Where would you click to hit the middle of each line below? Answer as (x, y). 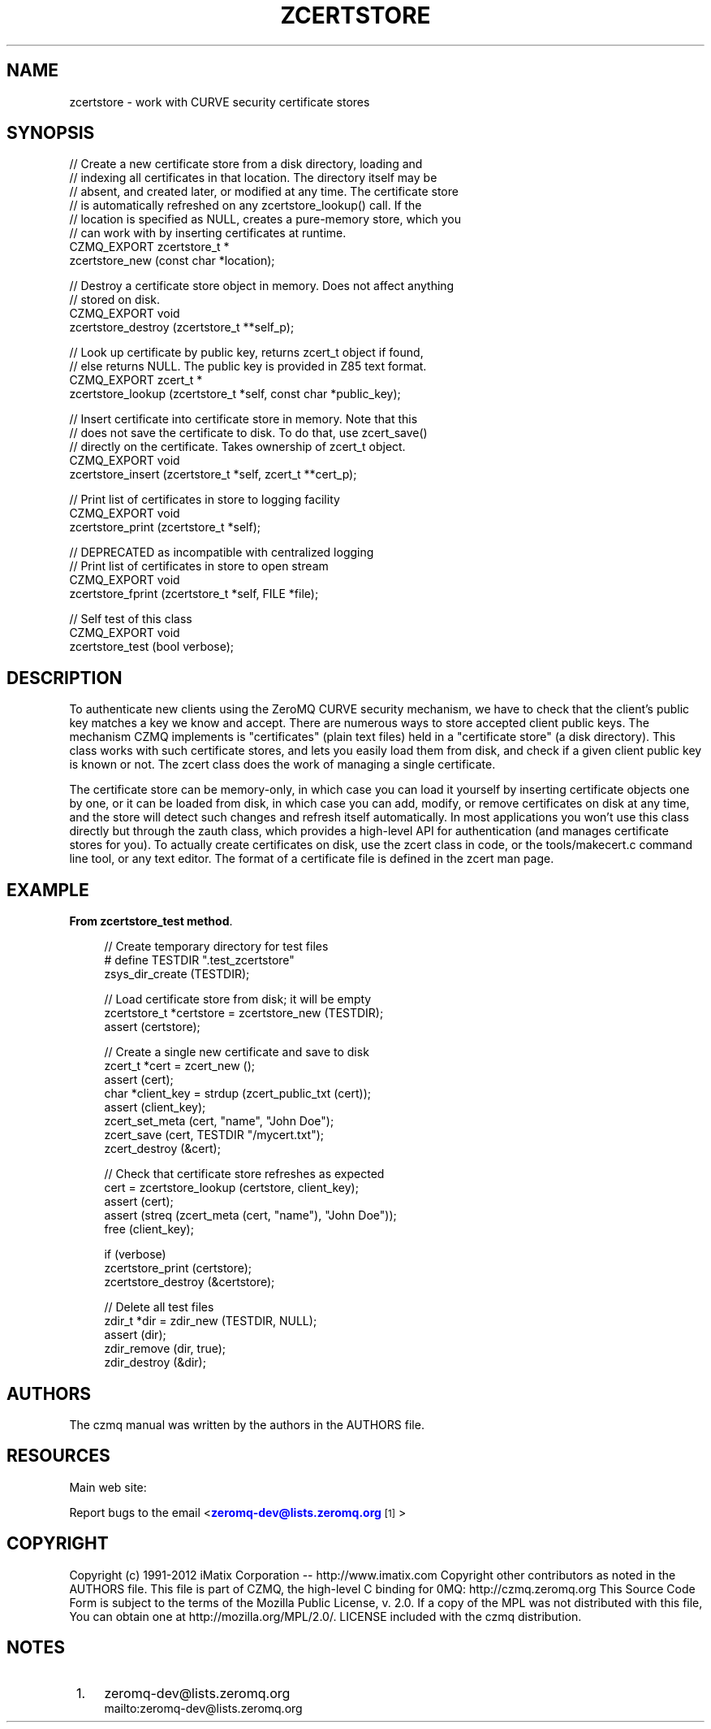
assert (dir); (135, 1335)
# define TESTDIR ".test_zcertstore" (199, 960)
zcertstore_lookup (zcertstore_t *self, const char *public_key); (235, 394)
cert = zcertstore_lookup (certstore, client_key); (231, 1188)
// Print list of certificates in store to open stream (199, 566)
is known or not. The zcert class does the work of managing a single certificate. (282, 765)
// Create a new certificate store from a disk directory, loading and (246, 164)
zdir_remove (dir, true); (165, 1349)
